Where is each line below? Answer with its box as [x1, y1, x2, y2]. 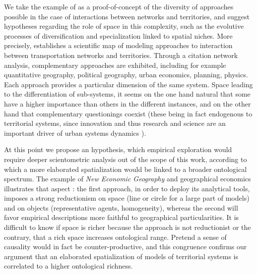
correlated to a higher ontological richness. [4, 261, 133, 271]
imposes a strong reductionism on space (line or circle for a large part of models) [4, 193, 250, 203]
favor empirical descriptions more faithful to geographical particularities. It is [4, 212, 239, 222]
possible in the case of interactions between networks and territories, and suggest [4, 11, 250, 21]
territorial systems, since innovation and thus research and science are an [4, 118, 226, 128]
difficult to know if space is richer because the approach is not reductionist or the [4, 222, 251, 232]
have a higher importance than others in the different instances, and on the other [4, 98, 251, 109]
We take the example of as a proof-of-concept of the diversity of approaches [4, 1, 234, 11]
